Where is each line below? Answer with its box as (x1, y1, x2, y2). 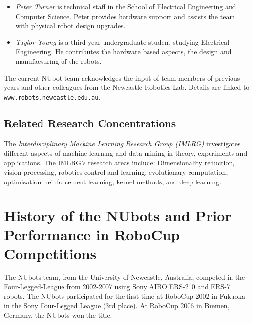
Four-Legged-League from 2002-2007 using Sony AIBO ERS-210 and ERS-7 (4, 281, 230, 291)
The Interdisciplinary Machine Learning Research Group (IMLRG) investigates (4, 138, 241, 148)
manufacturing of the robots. (15, 56, 102, 66)
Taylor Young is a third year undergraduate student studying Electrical (15, 37, 230, 47)
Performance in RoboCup (4, 224, 180, 244)
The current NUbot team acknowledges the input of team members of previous (4, 72, 240, 82)
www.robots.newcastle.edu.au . (4, 91, 101, 101)
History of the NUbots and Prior (4, 205, 232, 225)
